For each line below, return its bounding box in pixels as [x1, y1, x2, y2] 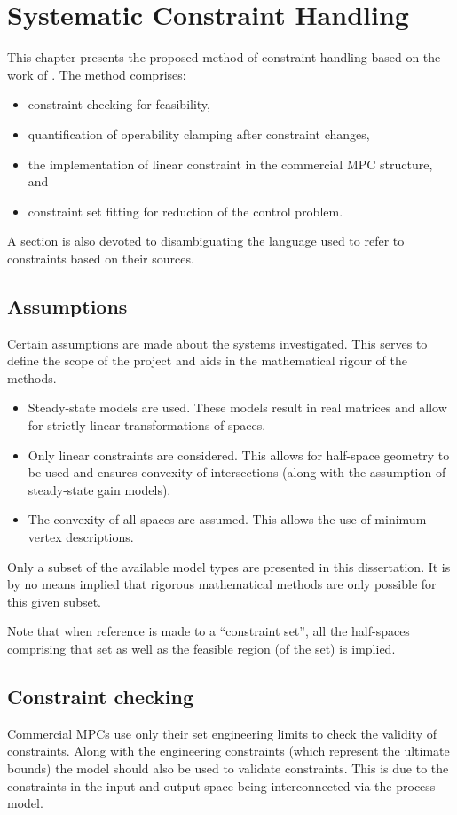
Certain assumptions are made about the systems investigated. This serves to [7, 333, 428, 352]
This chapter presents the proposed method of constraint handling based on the [7, 48, 441, 67]
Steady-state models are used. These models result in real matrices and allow [28, 398, 447, 417]
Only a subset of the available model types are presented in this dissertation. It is [7, 557, 451, 576]
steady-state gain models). [28, 480, 171, 498]
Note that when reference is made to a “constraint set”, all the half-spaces [7, 622, 410, 640]
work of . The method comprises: [7, 65, 186, 83]
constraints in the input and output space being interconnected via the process [7, 776, 436, 795]
